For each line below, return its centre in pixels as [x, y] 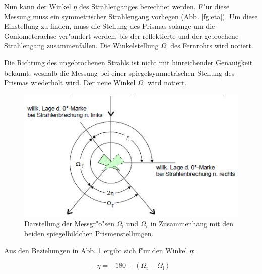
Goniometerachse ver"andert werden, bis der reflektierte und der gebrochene [121, 36]
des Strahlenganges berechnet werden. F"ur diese [154, 6]
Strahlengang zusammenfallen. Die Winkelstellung [81, 46]
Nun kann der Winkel [38, 6]
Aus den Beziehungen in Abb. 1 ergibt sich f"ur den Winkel [96, 250]
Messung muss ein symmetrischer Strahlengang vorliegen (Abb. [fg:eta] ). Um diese [131, 16]
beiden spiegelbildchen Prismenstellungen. [89, 233]
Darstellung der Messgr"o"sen [70, 223]
